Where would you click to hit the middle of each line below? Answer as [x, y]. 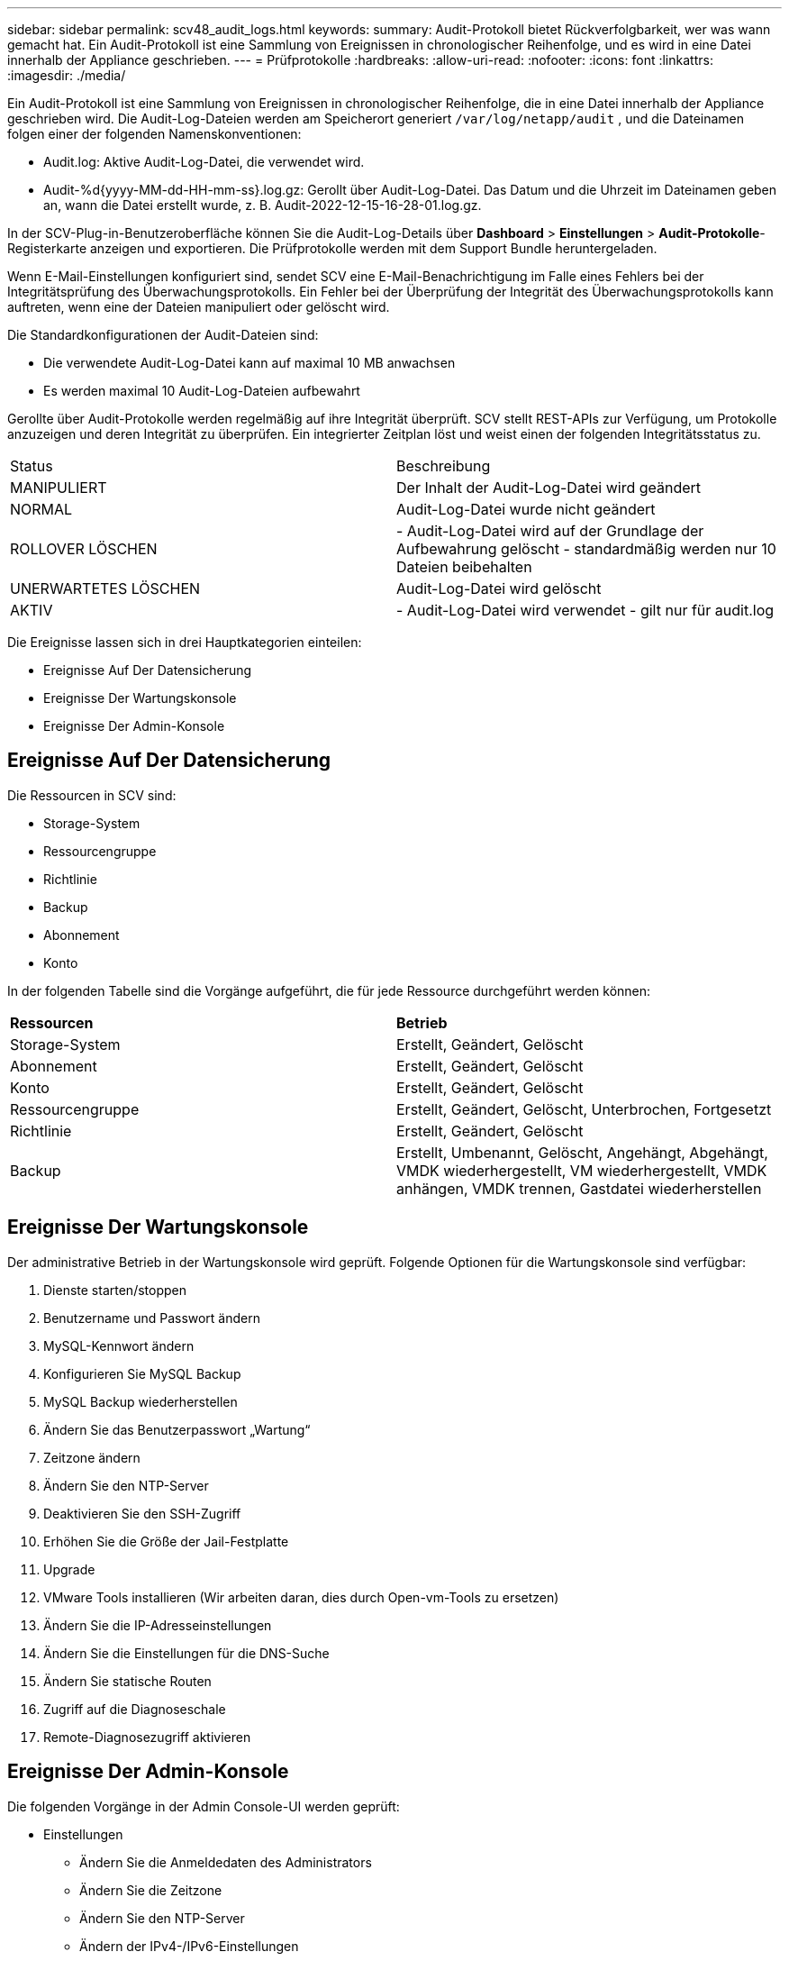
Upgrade [69, 1569]
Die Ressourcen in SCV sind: [92, 795]
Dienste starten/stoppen [115, 1290]
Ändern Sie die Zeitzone [151, 1890]
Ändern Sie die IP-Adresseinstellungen [158, 1625]
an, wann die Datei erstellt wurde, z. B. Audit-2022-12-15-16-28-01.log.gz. [263, 205]
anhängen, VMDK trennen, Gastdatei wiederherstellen [579, 1188]
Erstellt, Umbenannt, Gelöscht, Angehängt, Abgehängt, [582, 1152]
